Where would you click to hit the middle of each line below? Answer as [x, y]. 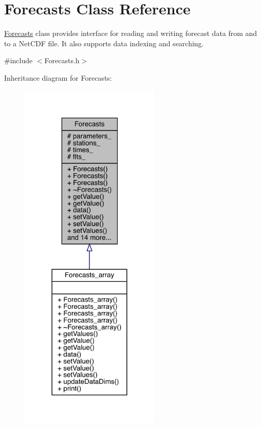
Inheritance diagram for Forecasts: [58, 77]
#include [18, 60]
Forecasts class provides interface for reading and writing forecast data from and [131, 33]
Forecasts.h [62, 60]
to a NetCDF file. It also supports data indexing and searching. [104, 43]
